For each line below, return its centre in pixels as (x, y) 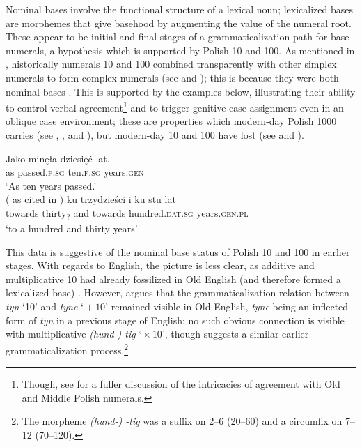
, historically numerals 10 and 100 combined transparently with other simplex (171, 64)
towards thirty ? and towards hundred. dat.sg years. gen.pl (127, 213)
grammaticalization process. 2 (67, 349)
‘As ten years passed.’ (51, 185)
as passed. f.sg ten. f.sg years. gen (75, 172)
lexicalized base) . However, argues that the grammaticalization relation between (178, 293)
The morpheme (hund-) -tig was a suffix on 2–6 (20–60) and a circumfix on (182, 421)
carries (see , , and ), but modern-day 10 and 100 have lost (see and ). (155, 135)
